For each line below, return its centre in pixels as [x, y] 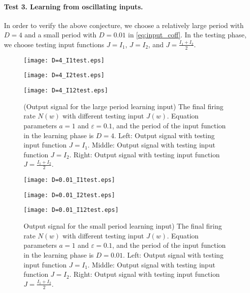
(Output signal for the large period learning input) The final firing [124, 106]
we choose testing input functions [54, 44]
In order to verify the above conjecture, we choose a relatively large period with [124, 25]
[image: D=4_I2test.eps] [64, 75]
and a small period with [60, 35]
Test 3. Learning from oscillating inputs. [74, 6]
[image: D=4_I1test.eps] [64, 60]
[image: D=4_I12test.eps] [66, 91]
